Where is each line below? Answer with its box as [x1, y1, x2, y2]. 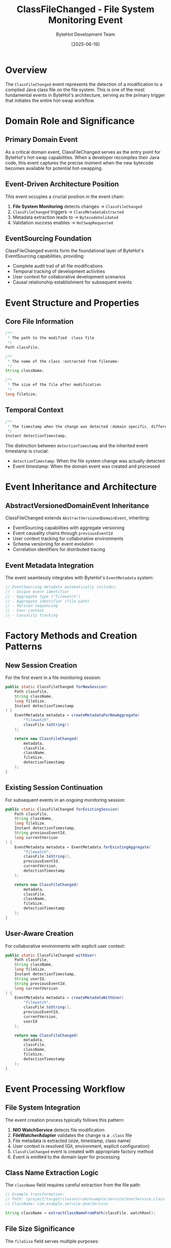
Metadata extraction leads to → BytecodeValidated [12, 214, 119, 220]
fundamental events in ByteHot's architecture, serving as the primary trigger [5, 92, 165, 98]
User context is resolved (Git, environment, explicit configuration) [12, 1143, 150, 1149]
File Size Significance [5, 1225, 75, 1233]
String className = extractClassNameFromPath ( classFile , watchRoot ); [5, 1210, 156, 1215]
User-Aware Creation [5, 929, 74, 938]
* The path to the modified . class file [7, 335, 95, 341]
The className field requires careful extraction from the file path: [5, 1182, 141, 1188]
